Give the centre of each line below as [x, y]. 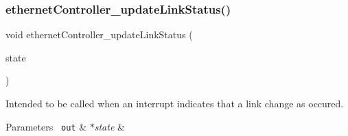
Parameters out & [46, 126]
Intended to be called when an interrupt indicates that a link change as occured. [175, 103]
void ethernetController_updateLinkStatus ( [99, 35]
